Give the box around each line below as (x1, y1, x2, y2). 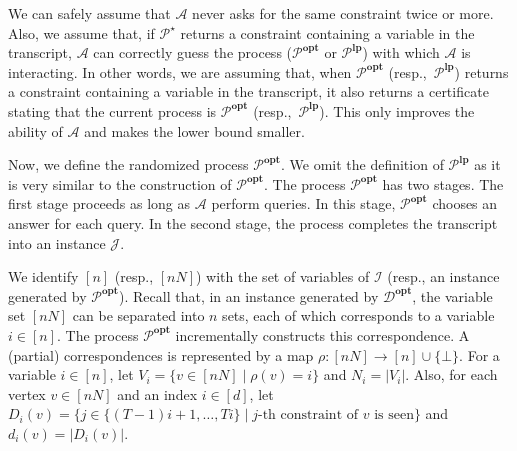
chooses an (432, 193, 498, 214)
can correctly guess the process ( (93, 42, 293, 63)
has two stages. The (382, 173, 504, 194)
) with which (362, 42, 440, 63)
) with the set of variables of (196, 266, 370, 287)
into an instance (8, 232, 106, 253)
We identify (8, 266, 79, 287)
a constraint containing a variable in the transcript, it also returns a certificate (8, 81, 489, 102)
